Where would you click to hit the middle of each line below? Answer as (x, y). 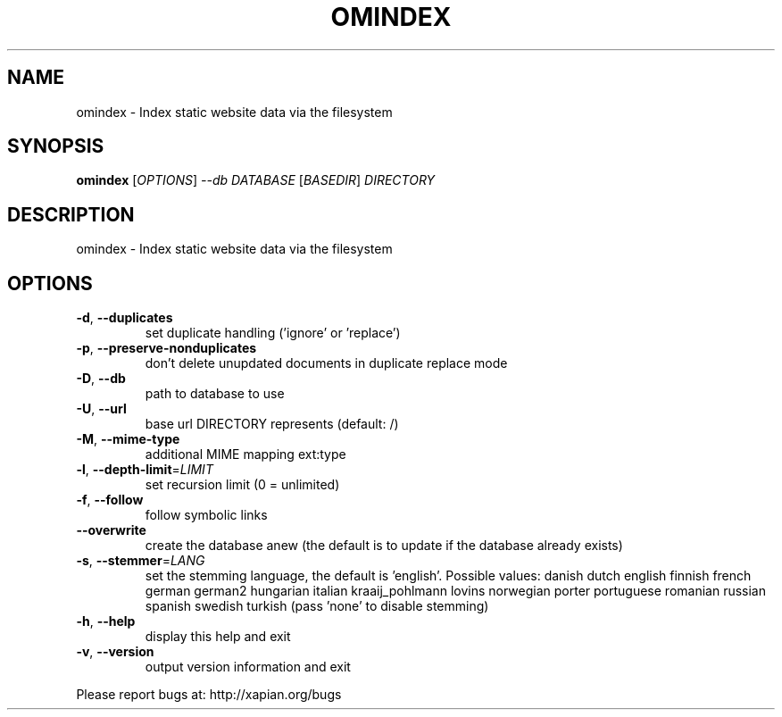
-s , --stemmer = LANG (141, 561)
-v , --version (115, 652)
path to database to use (215, 394)
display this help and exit (218, 637)
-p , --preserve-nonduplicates (166, 348)
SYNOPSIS (56, 146)
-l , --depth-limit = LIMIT (145, 470)
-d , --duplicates (125, 318)
